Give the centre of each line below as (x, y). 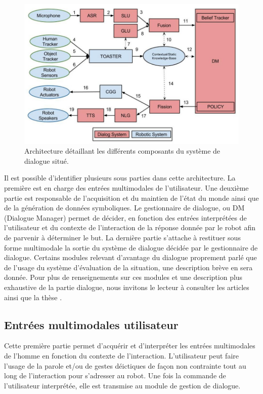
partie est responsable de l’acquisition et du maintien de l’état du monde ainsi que (131, 198)
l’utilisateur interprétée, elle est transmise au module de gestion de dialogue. (122, 385)
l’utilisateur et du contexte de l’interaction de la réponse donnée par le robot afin (130, 227)
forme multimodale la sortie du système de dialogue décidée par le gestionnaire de (131, 247)
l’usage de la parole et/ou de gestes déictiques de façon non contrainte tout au (125, 365)
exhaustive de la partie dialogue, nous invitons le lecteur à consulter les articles (127, 287)
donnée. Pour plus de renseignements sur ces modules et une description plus (123, 277)
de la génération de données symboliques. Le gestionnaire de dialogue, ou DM (124, 208)
